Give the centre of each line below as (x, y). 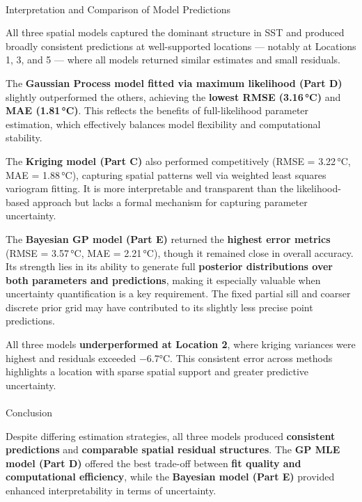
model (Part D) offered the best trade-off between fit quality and (154, 463)
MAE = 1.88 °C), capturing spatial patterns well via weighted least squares (166, 174)
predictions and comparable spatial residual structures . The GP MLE (173, 449)
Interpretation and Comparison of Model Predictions (118, 9)
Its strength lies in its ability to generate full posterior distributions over (169, 266)
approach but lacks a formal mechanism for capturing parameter (170, 202)
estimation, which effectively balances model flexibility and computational (163, 124)
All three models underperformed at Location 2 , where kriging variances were (181, 344)
